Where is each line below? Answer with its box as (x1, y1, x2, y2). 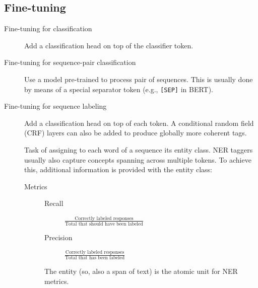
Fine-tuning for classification (4, 23, 92, 34)
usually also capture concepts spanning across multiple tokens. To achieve (24, 154, 251, 165)
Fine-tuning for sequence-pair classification (4, 57, 136, 67)
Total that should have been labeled (65, 221, 143, 227)
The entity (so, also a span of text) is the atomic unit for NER (44, 266, 238, 276)
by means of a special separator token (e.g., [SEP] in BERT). (24, 84, 214, 94)
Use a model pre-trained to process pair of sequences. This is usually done (24, 74, 253, 84)
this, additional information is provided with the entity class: (24, 164, 212, 175)
